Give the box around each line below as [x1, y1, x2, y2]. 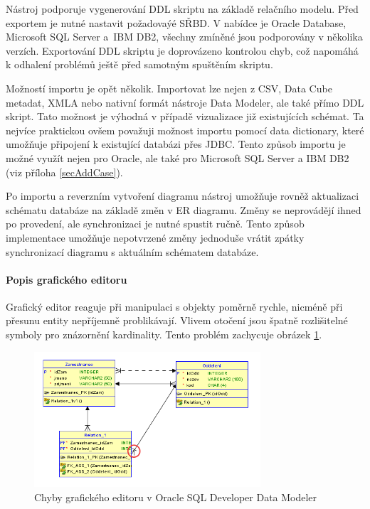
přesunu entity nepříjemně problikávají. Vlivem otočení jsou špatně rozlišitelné [6, 313, 348, 328]
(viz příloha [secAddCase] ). [6, 164, 123, 179]
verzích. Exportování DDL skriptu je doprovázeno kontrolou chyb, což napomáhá [6, 43, 359, 58]
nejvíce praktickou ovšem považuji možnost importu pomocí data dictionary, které [6, 122, 364, 137]
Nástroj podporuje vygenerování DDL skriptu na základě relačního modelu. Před [6, 1, 359, 16]
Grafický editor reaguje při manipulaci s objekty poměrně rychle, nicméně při [6, 299, 343, 314]
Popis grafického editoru [6, 272, 127, 286]
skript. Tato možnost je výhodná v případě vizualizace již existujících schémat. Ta [6, 109, 364, 124]
